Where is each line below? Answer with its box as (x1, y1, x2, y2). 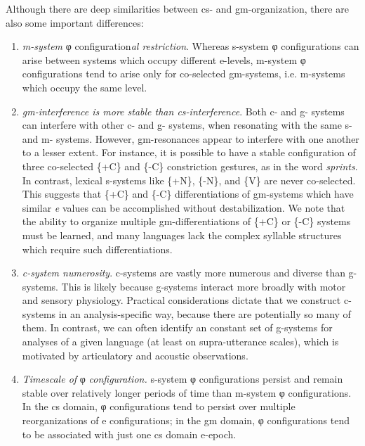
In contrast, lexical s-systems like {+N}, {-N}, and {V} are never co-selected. (22, 172, 356, 187)
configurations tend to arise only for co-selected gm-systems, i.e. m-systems (22, 66, 345, 81)
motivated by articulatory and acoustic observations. (22, 348, 248, 362)
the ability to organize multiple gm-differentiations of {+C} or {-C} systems (22, 214, 351, 229)
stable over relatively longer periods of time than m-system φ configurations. (22, 385, 352, 400)
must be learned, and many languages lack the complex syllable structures (22, 227, 342, 242)
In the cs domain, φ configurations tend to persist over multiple (22, 399, 296, 414)
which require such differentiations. (22, 241, 173, 256)
